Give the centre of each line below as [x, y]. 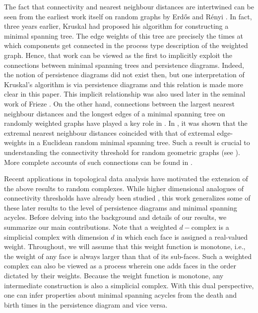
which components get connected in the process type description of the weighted [126, 45]
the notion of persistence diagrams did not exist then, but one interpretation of [124, 75]
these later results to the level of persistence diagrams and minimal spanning [121, 207]
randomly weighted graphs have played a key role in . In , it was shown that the [126, 123]
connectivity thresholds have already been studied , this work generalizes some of [127, 198]
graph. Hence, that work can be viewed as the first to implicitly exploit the [118, 55]
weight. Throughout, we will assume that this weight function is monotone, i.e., [125, 246]
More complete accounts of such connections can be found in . [98, 162]
